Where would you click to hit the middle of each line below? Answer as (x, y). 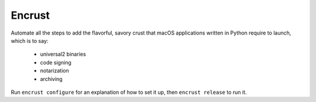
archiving (51, 79)
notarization (55, 71)
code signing (56, 62)
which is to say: (30, 40)
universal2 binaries (63, 54)
